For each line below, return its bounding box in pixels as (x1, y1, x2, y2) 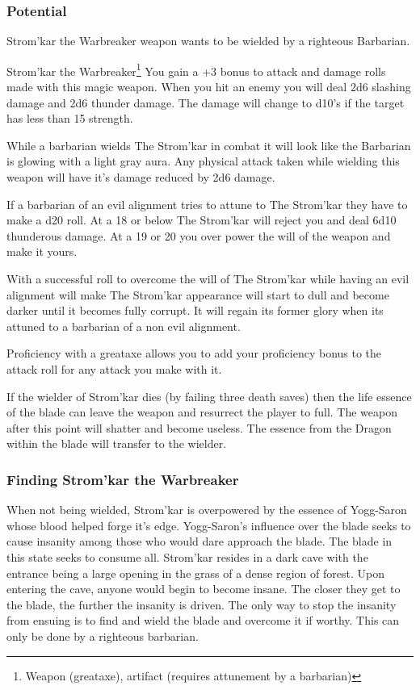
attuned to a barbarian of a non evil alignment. (6, 317, 241, 334)
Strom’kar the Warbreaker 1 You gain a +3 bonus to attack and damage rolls (6, 60, 386, 79)
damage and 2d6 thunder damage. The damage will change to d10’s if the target (6, 94, 405, 111)
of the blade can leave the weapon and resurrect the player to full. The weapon (6, 404, 397, 420)
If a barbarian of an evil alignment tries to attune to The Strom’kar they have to (6, 195, 408, 212)
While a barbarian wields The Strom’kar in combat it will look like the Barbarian (6, 136, 411, 153)
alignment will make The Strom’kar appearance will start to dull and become (6, 286, 389, 303)
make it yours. (6, 243, 78, 260)
